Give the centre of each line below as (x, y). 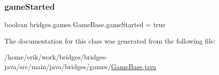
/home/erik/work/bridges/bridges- (56, 57)
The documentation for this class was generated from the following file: (110, 40)
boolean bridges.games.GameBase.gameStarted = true (85, 24)
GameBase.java (134, 66)
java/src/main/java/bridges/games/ (58, 66)
